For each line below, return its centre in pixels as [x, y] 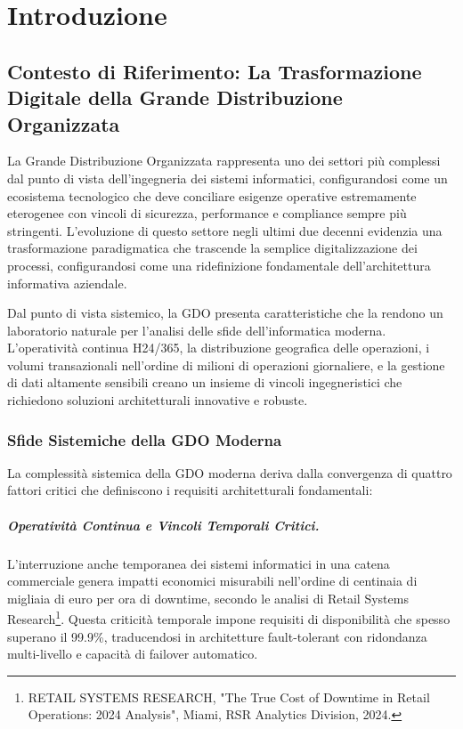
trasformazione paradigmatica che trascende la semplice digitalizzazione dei [212, 248]
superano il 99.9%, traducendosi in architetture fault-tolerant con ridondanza [217, 636]
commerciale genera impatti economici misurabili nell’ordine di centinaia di [212, 581]
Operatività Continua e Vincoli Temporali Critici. [163, 525]
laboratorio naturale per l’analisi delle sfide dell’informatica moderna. [197, 330]
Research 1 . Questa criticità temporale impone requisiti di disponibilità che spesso [229, 618]
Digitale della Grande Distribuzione [175, 97]
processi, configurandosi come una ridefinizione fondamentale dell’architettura [219, 265]
